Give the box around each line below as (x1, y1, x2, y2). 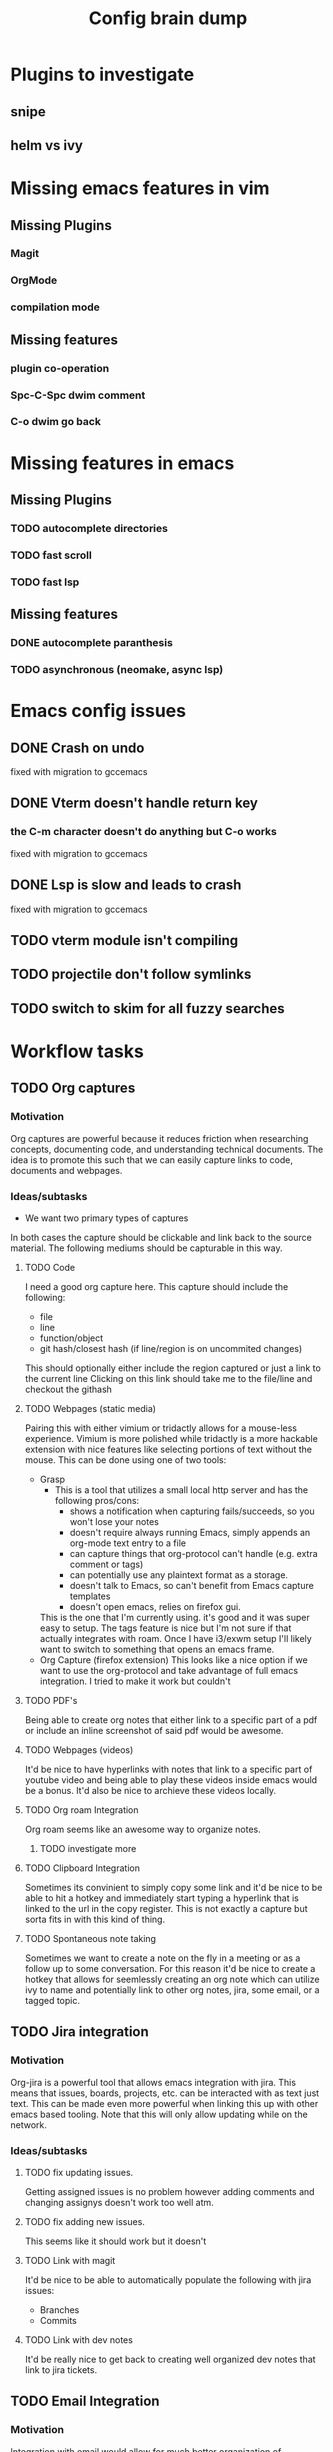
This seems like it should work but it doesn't (24, 2235, 207, 2247)
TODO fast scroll (10, 548, 92, 562)
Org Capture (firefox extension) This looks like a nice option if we (39, 1653, 308, 1666)
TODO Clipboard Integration (24, 1862, 140, 1874)
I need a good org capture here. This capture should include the (24, 1280, 289, 1292)
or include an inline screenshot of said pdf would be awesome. (24, 1724, 284, 1736)
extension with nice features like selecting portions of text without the (24, 1443, 313, 1455)
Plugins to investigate (10, 63, 195, 86)
